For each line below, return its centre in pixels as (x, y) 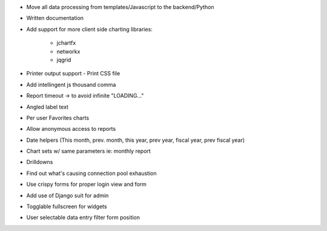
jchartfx (66, 43)
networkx (68, 51)
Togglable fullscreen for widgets (67, 207)
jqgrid (64, 60)
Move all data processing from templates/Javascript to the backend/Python (120, 7)
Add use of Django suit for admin (68, 195)
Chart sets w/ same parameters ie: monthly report (88, 151)
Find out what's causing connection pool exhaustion (91, 173)
